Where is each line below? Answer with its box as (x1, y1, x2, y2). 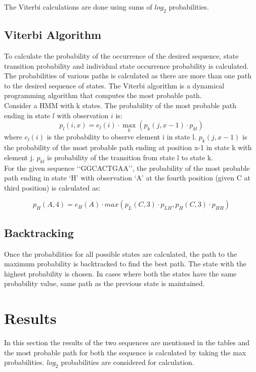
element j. (4, 152, 34, 162)
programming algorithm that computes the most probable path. (4, 90, 202, 101)
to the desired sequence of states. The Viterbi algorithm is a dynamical (4, 80, 225, 90)
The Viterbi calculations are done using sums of (4, 2, 152, 12)
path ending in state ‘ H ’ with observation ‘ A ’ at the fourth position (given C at (4, 172, 250, 183)
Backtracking (4, 224, 74, 240)
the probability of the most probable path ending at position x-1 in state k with (4, 142, 252, 153)
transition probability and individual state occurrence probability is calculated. (4, 60, 249, 71)
